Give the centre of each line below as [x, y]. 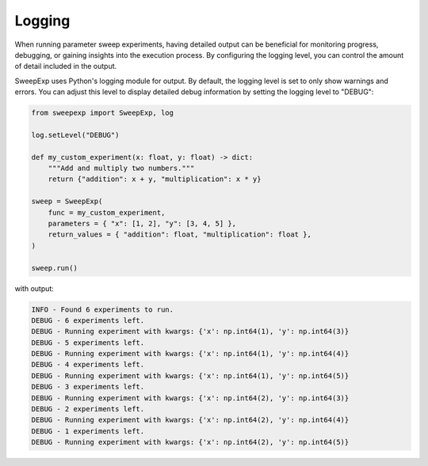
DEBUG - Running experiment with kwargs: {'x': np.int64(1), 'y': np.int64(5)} [190, 375]
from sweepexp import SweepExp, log [103, 113]
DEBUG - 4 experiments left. [88, 365]
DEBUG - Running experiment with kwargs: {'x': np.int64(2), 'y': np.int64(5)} [190, 442]
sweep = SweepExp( [67, 201]
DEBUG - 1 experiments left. [88, 431]
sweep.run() [55, 268]
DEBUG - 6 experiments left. [88, 320]
